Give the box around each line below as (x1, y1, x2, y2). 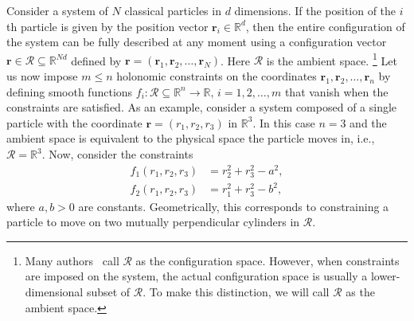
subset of (86, 283, 131, 299)
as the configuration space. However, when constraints (135, 252, 400, 268)
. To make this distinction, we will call (143, 283, 330, 299)
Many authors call (25, 252, 119, 268)
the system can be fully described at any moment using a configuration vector (6, 33, 387, 50)
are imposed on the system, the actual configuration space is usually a (25, 268, 368, 284)
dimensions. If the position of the (234, 2, 396, 18)
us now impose (6, 68, 78, 84)
